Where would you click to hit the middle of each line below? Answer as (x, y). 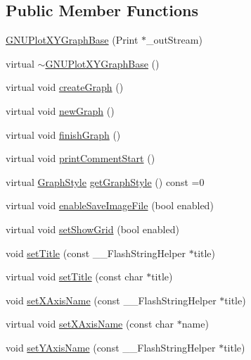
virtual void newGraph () (60, 110)
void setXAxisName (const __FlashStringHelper (111, 300)
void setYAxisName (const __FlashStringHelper (111, 347)
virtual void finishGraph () (63, 134)
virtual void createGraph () (65, 87)
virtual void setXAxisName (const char (90, 324)
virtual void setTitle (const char (75, 277)
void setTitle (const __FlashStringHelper (96, 253)
